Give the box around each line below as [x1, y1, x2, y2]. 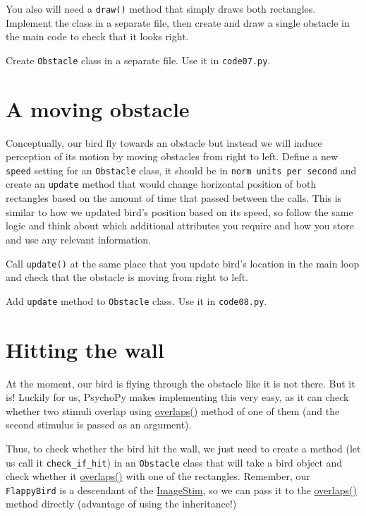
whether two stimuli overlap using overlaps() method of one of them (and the [6, 403, 340, 418]
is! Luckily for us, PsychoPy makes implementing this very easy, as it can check [6, 390, 349, 404]
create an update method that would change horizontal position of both [6, 176, 317, 191]
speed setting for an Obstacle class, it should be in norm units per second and [6, 162, 357, 177]
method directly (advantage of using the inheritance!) [6, 496, 237, 511]
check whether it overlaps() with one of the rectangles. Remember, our [6, 469, 310, 484]
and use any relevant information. [6, 232, 151, 246]
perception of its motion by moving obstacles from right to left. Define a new [6, 149, 338, 164]
